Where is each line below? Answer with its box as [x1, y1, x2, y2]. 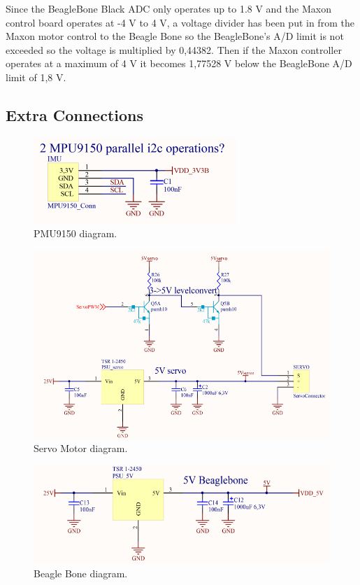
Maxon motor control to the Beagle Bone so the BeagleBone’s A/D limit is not [6, 29, 344, 43]
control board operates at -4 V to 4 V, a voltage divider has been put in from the [6, 15, 354, 29]
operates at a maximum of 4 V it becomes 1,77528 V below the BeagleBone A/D [6, 56, 352, 71]
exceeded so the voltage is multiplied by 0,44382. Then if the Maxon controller [6, 42, 342, 57]
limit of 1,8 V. [6, 69, 66, 84]
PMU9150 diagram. [34, 226, 117, 241]
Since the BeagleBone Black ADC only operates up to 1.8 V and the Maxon [6, 1, 331, 15]
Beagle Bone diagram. [34, 566, 128, 581]
